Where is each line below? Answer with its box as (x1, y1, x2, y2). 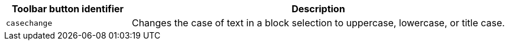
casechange (6, 18, 53, 27)
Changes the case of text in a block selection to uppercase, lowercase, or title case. (131, 17, 505, 29)
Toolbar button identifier (11, 3, 124, 15)
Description (291, 3, 345, 15)
